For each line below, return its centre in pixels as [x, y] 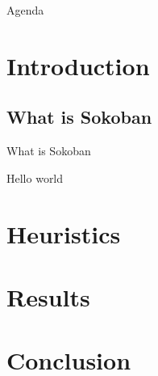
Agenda [25, 10]
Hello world [35, 177]
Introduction [78, 65]
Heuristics [64, 233]
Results [48, 296]
